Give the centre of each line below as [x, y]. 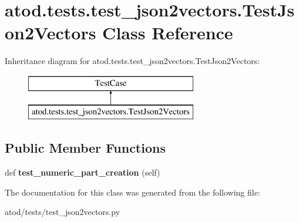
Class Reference [168, 33]
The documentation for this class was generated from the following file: [132, 192]
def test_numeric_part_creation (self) [83, 172]
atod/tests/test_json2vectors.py [63, 212]
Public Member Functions [85, 148]
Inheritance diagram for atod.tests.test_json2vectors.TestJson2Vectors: [132, 61]
